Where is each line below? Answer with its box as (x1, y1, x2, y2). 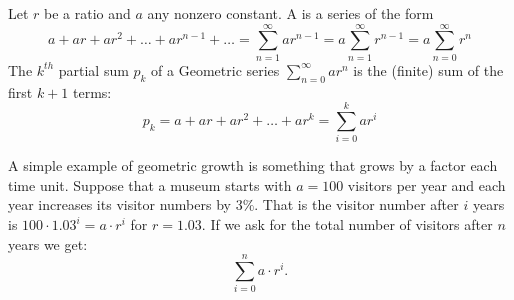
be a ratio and (44, 3, 131, 23)
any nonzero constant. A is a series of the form (147, 3, 434, 23)
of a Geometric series (151, 59, 280, 80)
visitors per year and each (347, 174, 506, 195)
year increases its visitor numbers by (8, 194, 231, 215)
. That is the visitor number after (254, 194, 459, 215)
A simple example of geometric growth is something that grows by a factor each (8, 155, 498, 176)
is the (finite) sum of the (353, 59, 504, 80)
